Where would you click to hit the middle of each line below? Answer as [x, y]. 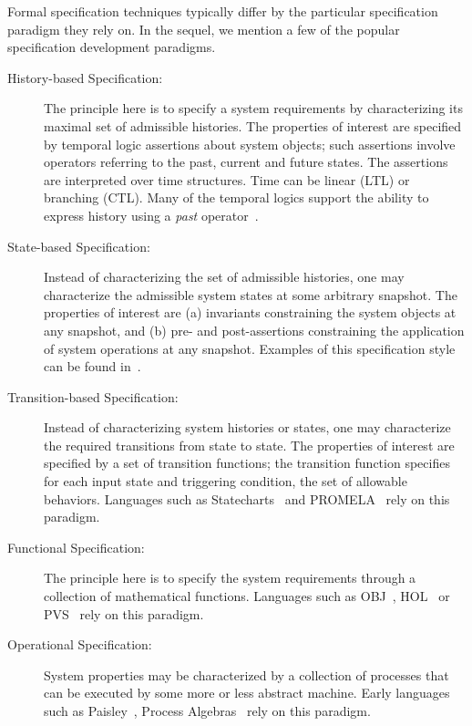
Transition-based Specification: [93, 396]
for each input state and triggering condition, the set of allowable [226, 481]
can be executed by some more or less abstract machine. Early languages [247, 693]
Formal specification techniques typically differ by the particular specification [223, 11]
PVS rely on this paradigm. [124, 613]
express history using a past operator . [151, 215]
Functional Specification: [76, 547]
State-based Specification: [79, 246]
